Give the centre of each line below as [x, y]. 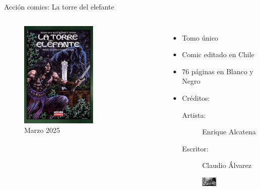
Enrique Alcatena [229, 132]
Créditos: [196, 98]
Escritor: [195, 148]
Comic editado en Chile [218, 54]
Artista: [194, 115]
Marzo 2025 [42, 130]
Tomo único [200, 37]
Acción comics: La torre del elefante [59, 7]
